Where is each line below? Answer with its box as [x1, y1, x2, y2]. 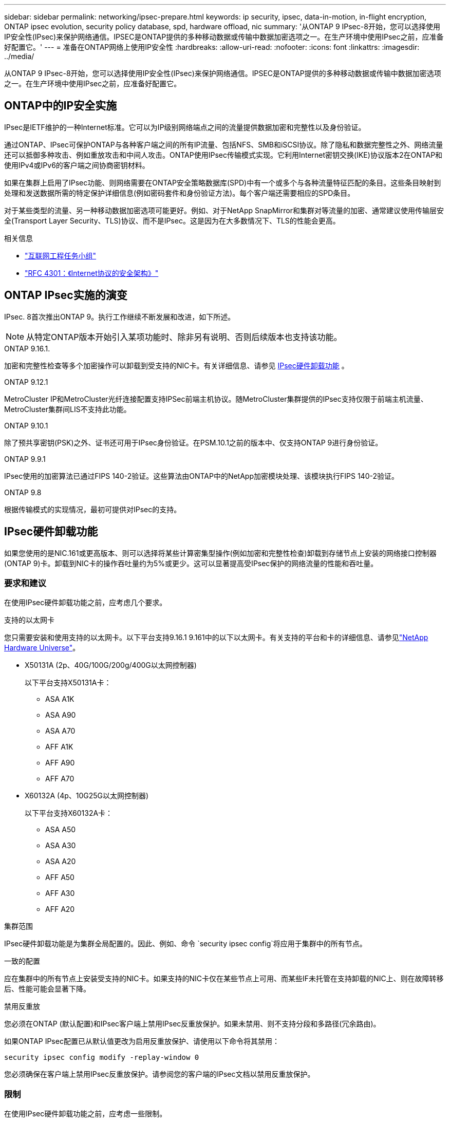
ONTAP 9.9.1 [4, 454, 46, 463]
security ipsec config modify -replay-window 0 [4, 1053, 199, 1062]
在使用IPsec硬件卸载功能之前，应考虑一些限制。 [4, 1109, 167, 1118]
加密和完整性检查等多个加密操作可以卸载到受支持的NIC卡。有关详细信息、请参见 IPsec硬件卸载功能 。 [4, 361, 349, 370]
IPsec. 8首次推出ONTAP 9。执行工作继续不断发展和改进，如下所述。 [4, 312, 235, 321]
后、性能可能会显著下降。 [4, 984, 90, 994]
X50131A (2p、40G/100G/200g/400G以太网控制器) [25, 661, 197, 670]
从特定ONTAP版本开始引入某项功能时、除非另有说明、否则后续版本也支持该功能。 [26, 331, 342, 342]
